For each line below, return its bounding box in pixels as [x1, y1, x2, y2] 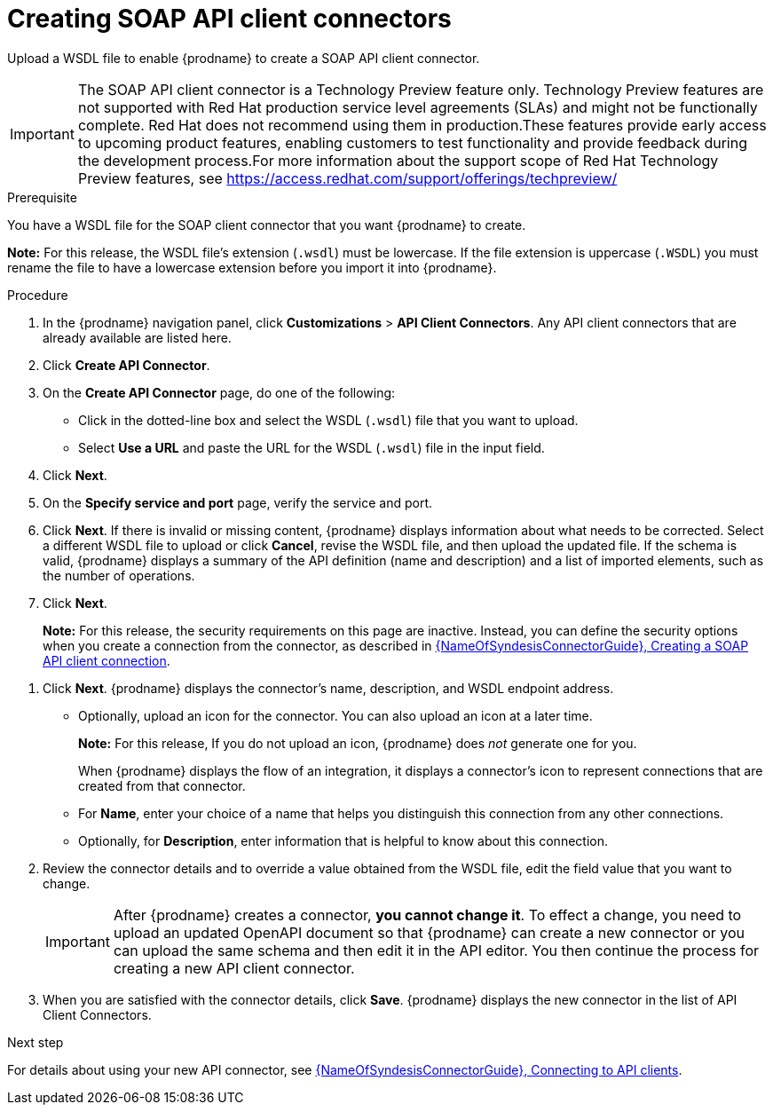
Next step [7, 1034, 64, 1050]
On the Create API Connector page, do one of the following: [43, 384, 396, 400]
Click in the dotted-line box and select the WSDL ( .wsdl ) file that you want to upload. [78, 412, 579, 428]
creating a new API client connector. [113, 958, 355, 977]
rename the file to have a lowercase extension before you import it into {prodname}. [7, 259, 497, 275]
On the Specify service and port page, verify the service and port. [43, 494, 433, 510]
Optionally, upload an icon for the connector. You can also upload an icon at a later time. [78, 707, 593, 723]
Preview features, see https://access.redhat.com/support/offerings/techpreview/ [77, 169, 618, 187]
